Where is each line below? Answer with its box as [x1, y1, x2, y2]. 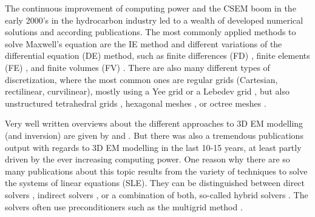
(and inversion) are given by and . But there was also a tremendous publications [5, 129, 303, 141]
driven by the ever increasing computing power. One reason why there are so [5, 153, 290, 165]
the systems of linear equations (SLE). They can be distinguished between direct [5, 176, 305, 189]
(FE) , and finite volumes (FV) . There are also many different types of [5, 61, 270, 73]
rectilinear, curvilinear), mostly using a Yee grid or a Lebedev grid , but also [5, 85, 290, 98]
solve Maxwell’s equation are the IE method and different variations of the [5, 37, 282, 50]
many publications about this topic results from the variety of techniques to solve [5, 164, 308, 177]
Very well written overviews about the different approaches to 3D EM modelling [5, 117, 303, 130]
